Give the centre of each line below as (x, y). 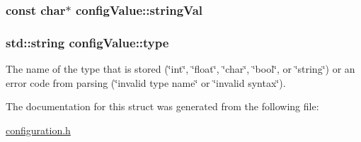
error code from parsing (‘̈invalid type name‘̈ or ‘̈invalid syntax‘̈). (146, 82)
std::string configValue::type (87, 42)
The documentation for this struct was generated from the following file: (162, 106)
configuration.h (38, 130)
